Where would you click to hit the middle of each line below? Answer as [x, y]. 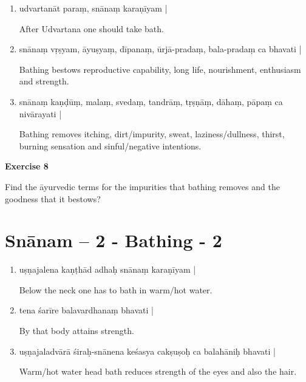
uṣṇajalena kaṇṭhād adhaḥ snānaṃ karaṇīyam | [107, 269]
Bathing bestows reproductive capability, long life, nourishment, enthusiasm [160, 69]
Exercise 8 [27, 166]
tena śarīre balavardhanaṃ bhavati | [86, 310]
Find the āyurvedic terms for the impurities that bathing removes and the [142, 186]
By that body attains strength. [76, 331]
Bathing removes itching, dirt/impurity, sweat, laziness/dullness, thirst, [152, 134]
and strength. [44, 81]
